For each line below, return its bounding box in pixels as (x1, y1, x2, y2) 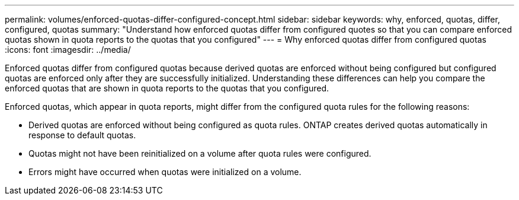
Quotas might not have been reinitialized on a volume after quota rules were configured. (28, 148, 371, 158)
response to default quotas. (28, 130, 136, 140)
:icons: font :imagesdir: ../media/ (5, 45, 131, 55)
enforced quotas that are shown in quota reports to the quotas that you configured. (5, 83, 329, 93)
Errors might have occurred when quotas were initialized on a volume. (28, 167, 302, 177)
